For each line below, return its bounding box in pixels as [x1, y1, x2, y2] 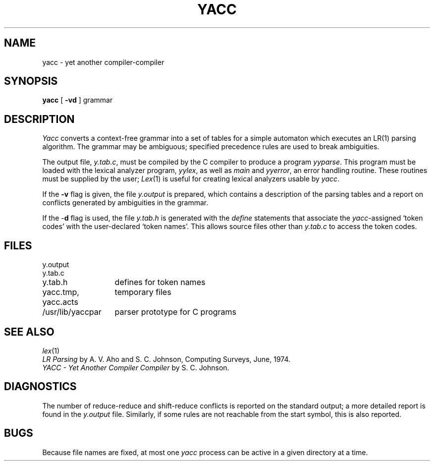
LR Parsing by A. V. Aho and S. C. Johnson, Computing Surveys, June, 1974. [42, 354, 291, 363]
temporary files [114, 287, 171, 297]
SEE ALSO [4, 325, 54, 338]
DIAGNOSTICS [4, 380, 77, 393]
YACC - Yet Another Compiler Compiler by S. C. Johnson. [42, 363, 229, 372]
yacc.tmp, [42, 287, 79, 297]
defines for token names [114, 277, 206, 288]
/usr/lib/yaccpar [42, 307, 102, 317]
